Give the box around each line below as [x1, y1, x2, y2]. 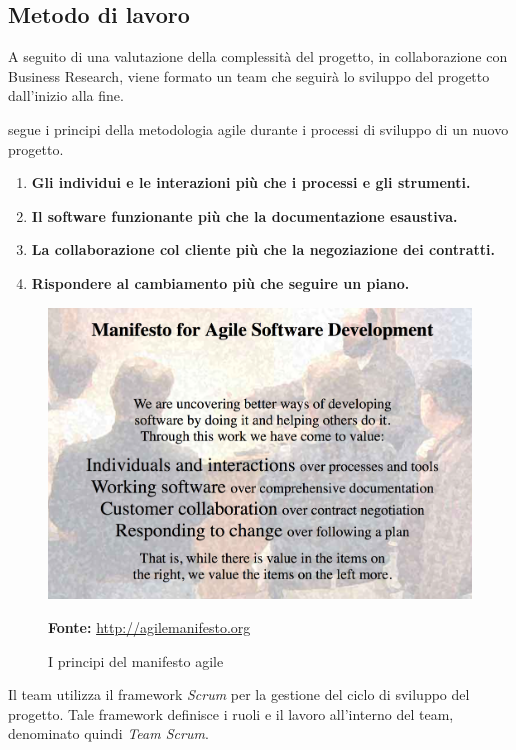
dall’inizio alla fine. [8, 85, 124, 106]
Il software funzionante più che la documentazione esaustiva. [31, 205, 458, 226]
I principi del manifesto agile [48, 650, 224, 671]
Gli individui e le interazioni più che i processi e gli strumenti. [31, 172, 471, 193]
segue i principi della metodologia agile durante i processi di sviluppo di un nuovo [8, 118, 509, 139]
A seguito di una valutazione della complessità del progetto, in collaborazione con [8, 46, 508, 67]
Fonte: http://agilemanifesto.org [48, 616, 251, 637]
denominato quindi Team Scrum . [8, 723, 209, 744]
